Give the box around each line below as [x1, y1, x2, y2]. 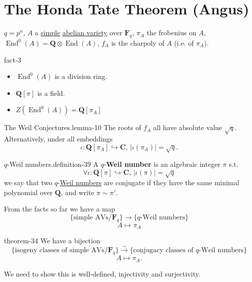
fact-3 [4, 54, 21, 65]
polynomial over [4, 187, 53, 197]
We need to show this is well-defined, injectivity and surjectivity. [4, 268, 201, 279]
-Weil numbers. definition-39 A [7, 159, 98, 169]
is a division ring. [54, 71, 107, 81]
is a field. [37, 87, 65, 98]
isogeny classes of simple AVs [14, 247, 104, 254]
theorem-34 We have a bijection [4, 235, 100, 246]
